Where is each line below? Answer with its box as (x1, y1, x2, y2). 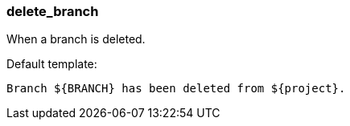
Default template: (6, 57, 97, 71)
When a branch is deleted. (6, 32, 146, 47)
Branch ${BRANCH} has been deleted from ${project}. (6, 82, 346, 96)
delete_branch (6, 3, 99, 19)
